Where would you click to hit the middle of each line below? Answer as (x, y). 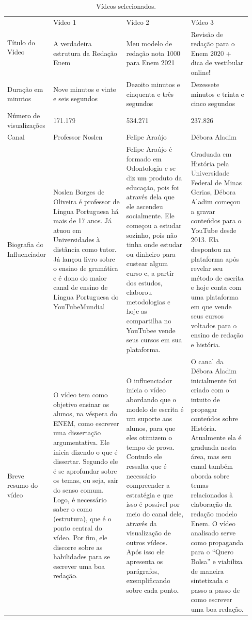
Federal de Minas (216, 182)
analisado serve (213, 533)
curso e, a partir (150, 273)
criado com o (210, 390)
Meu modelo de (149, 44)
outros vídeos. (147, 542)
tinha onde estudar (154, 244)
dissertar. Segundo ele (86, 461)
